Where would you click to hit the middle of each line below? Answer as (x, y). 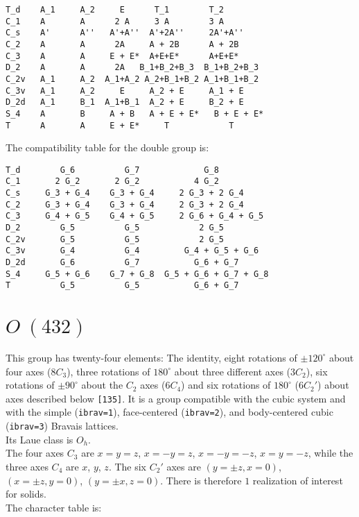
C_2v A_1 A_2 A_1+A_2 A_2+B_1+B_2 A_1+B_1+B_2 (132, 79)
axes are (184, 466)
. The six (127, 466)
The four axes (35, 453)
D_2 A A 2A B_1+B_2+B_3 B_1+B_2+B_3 (132, 68)
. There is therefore (201, 480)
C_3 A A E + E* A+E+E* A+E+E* (122, 56)
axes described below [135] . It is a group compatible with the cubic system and (176, 398)
